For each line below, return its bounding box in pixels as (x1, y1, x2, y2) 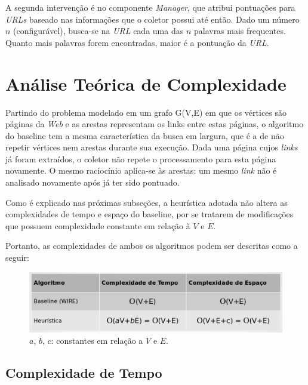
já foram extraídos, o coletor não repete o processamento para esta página (5, 152, 276, 165)
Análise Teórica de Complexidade (5, 71, 287, 96)
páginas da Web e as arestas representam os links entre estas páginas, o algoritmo (5, 118, 304, 130)
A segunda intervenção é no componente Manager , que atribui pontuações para (5, 1, 295, 13)
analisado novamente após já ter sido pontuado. (5, 176, 180, 189)
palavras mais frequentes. (193, 24, 286, 37)
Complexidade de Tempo (5, 364, 162, 382)
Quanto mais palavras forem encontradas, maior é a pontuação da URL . (5, 36, 269, 48)
